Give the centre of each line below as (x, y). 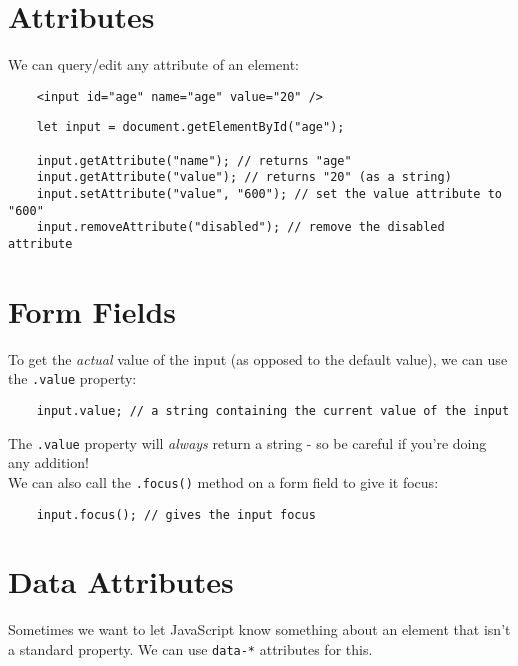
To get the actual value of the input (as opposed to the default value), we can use (258, 358)
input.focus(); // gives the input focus (176, 514)
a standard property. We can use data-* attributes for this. (190, 648)
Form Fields (92, 310)
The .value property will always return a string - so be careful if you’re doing (247, 442)
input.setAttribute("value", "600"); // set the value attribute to (269, 194)
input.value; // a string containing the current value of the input (273, 411)
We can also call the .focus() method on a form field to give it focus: (223, 481)
